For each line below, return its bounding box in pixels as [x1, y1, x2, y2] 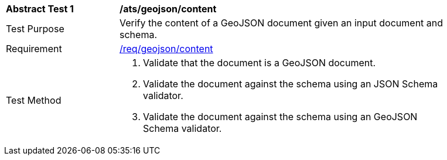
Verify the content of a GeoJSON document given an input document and [120, 17, 443, 29]
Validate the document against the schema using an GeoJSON [143, 111, 418, 122]
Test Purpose [6, 23, 64, 35]
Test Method [6, 94, 62, 106]
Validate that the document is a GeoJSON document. [143, 57, 376, 69]
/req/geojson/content [120, 43, 213, 55]
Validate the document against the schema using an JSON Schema [143, 78, 438, 90]
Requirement [6, 43, 62, 55]
